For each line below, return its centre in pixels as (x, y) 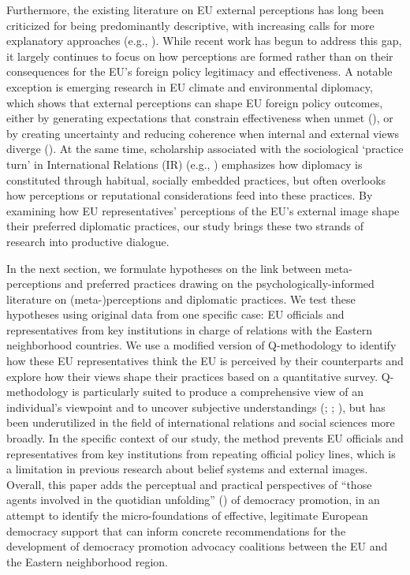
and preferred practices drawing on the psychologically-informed (220, 284)
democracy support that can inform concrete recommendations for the (176, 530)
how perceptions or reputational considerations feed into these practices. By (190, 195)
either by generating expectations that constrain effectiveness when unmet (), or (200, 118)
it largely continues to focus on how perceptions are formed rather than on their (200, 56)
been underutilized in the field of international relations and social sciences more (201, 422)
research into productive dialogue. (88, 241)
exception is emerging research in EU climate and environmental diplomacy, (190, 86)
